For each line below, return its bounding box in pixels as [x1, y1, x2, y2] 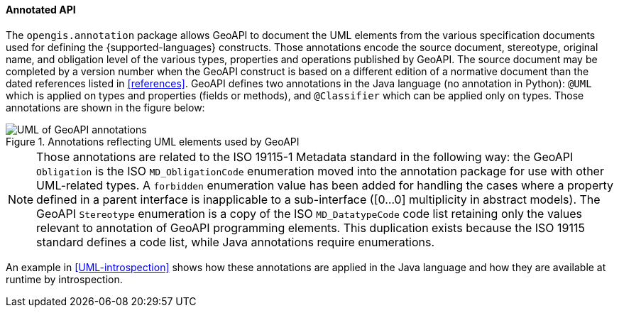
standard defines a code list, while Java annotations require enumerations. [36, 234, 435, 249]
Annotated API [6, 4, 76, 16]
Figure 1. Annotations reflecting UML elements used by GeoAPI [6, 135, 300, 148]
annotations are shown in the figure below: [6, 101, 205, 114]
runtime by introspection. [6, 273, 123, 285]
